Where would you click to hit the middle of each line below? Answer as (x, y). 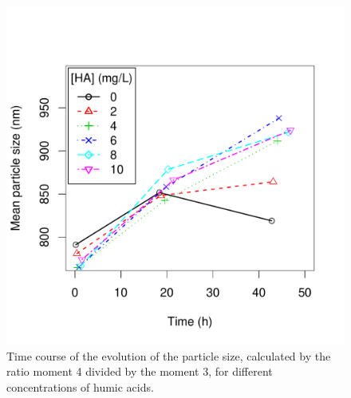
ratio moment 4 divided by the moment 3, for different (140, 371)
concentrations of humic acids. (80, 386)
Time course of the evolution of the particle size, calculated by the (169, 355)
